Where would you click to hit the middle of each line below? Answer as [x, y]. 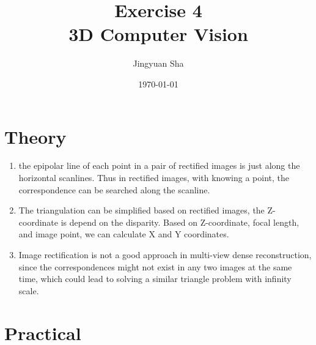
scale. [29, 290]
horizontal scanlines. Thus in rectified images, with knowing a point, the [154, 178]
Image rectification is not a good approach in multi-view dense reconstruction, [165, 254]
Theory [35, 136]
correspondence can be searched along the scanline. [114, 189]
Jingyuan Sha [158, 63]
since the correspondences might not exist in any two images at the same [155, 266]
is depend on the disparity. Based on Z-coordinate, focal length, [180, 222]
